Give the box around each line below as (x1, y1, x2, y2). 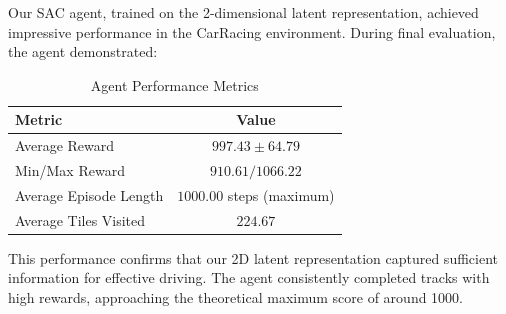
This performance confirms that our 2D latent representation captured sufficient (8, 247, 498, 268)
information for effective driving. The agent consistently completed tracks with (8, 267, 490, 288)
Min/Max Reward (15, 160, 125, 181)
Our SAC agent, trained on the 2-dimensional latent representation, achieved (8, 2, 479, 22)
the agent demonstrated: (8, 41, 158, 62)
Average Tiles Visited (15, 209, 146, 230)
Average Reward (15, 135, 115, 156)
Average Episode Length (15, 184, 164, 205)
